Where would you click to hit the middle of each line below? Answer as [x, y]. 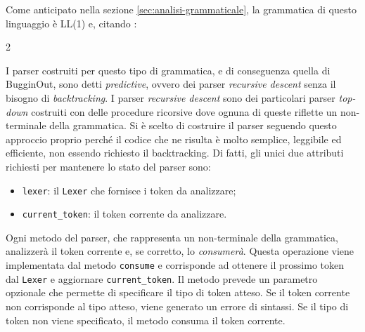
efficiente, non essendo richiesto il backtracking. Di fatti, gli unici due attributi [175, 153]
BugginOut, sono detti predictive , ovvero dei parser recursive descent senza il [171, 84]
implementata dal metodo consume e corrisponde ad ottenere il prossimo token [175, 265]
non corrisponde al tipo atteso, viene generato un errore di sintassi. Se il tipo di [177, 306]
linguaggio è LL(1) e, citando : [71, 23]
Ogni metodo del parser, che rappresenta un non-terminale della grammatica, [172, 237]
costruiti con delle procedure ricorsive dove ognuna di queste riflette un [184, 111]
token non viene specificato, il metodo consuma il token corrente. [146, 320]
